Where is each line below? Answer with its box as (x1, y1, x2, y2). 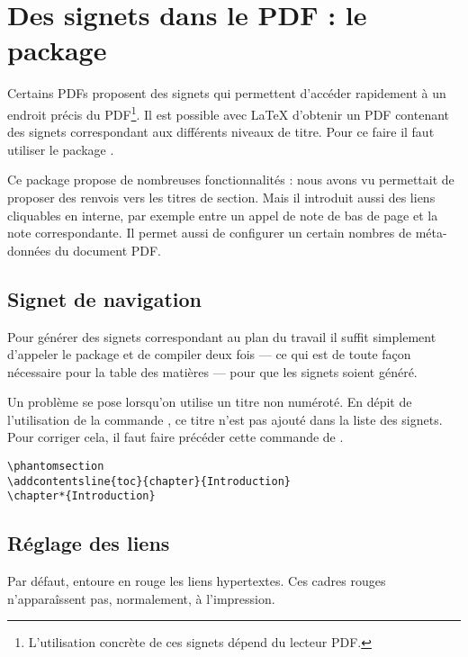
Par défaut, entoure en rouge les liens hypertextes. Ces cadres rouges (7, 571, 386, 590)
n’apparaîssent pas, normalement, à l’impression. (7, 589, 275, 607)
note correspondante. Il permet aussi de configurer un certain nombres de (7, 223, 411, 242)
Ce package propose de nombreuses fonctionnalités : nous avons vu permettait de (7, 170, 454, 189)
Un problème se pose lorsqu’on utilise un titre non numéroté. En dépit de (7, 392, 412, 411)
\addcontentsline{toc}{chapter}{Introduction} (7, 474, 291, 488)
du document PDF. (54, 240, 162, 259)
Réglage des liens (7, 529, 170, 557)
